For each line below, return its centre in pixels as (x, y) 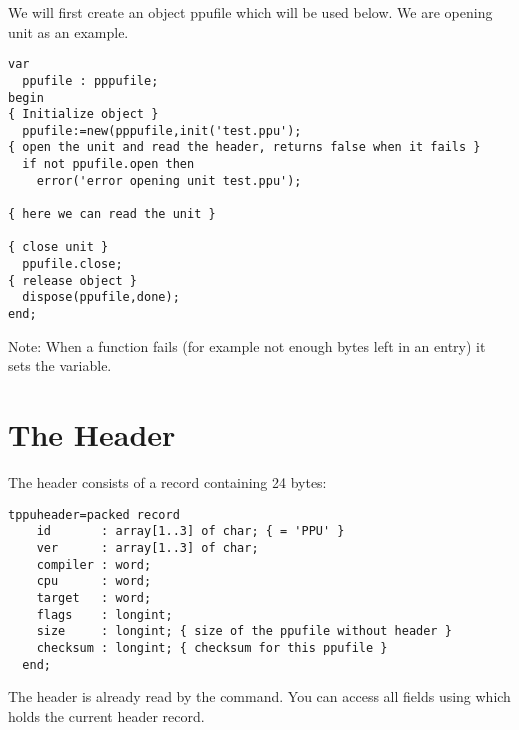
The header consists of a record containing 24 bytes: (167, 482)
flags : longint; (104, 614)
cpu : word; (94, 581)
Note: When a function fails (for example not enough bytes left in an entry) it (247, 345)
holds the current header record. (106, 715)
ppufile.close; (72, 264)
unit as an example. (68, 31)
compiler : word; (94, 564)
